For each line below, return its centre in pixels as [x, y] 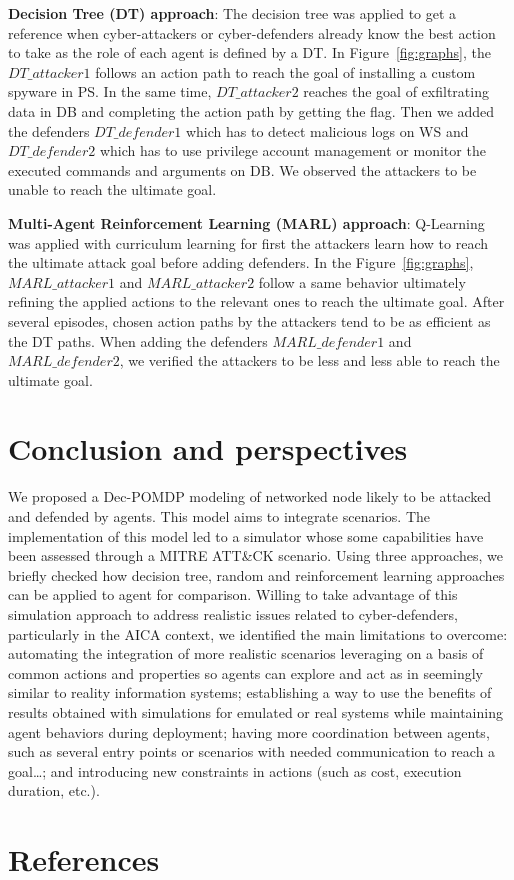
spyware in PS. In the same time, [110, 91]
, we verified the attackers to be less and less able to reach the [309, 360]
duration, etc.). [54, 790]
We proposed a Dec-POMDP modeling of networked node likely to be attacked [250, 496]
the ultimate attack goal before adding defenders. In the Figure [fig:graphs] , [241, 262]
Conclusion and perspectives [208, 448]
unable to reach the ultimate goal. [112, 189]
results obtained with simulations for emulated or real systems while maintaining [255, 711]
